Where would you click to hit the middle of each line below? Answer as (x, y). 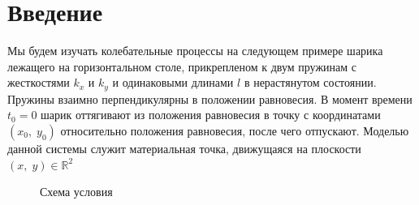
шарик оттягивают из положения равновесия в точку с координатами (211, 115)
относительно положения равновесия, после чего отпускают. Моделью (235, 130)
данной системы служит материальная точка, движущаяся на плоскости (184, 148)
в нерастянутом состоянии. (310, 82)
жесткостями (39, 82)
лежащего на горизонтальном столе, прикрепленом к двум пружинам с (182, 66)
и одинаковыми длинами (173, 82)
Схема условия (76, 192)
